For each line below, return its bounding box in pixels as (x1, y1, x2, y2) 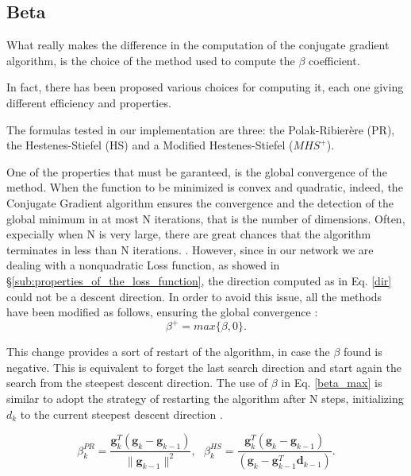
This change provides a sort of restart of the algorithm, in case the (6, 343, 330, 360)
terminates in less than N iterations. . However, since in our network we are (6, 241, 374, 257)
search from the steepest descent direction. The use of (6, 374, 268, 391)
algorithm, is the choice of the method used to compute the (6, 52, 295, 68)
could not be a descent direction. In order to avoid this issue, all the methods (6, 288, 382, 304)
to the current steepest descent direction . (20, 405, 223, 422)
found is (343, 343, 382, 360)
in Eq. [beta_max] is (281, 374, 382, 391)
